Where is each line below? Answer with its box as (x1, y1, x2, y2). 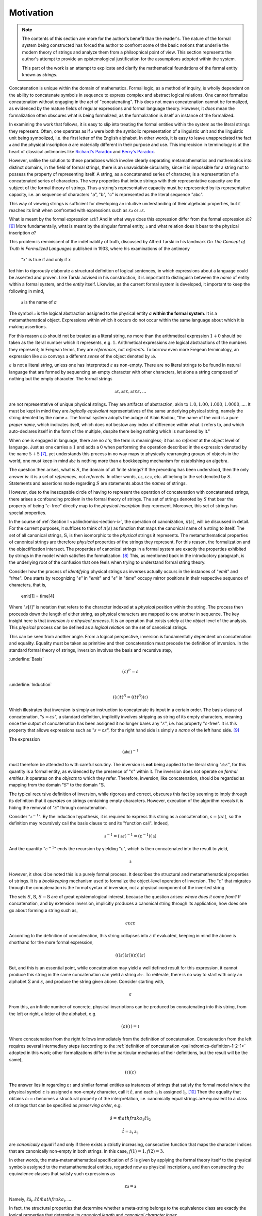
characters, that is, (9, 582, 47, 588)
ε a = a (124, 1183, 137, 1189)
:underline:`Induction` (9, 681, 52, 687)
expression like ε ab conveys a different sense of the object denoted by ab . (9, 353, 156, 359)
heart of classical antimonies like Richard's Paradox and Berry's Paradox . (9, 148, 155, 154)
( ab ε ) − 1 (122, 748, 139, 754)
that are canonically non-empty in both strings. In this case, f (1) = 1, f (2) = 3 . (9, 1148, 164, 1154)
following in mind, (9, 288, 45, 294)
